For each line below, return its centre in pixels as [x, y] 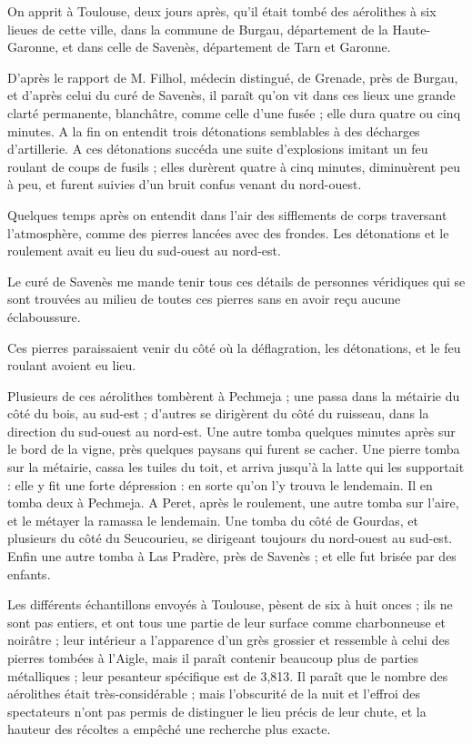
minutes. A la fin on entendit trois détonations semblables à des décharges [214, 131]
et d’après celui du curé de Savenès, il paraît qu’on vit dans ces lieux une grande [231, 95]
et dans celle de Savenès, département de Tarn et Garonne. [226, 47]
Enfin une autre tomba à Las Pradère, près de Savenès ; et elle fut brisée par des [232, 556]
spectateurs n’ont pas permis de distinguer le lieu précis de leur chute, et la [217, 711]
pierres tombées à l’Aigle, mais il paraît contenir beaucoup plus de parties [213, 658]
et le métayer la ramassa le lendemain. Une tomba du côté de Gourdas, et [213, 520]
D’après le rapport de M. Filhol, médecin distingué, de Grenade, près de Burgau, [233, 77]
